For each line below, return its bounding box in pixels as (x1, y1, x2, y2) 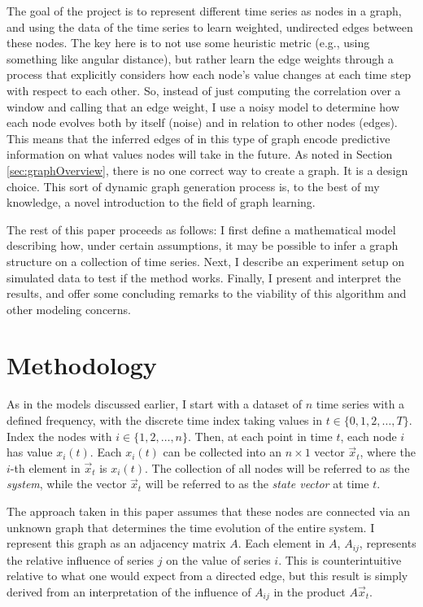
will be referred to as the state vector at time (145, 475, 369, 492)
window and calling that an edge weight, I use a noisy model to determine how (7, 98, 399, 115)
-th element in (10, 459, 81, 476)
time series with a (316, 395, 405, 413)
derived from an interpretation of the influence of (7, 583, 251, 600)
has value (7, 443, 53, 461)
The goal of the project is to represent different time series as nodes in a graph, (7, 2, 402, 19)
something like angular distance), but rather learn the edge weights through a (7, 50, 394, 67)
